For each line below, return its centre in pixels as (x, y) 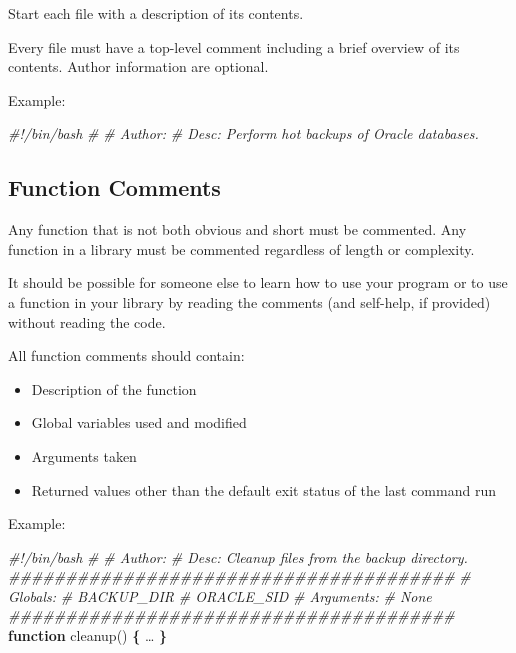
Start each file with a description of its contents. (156, 13)
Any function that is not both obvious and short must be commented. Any (237, 229)
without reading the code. (87, 321)
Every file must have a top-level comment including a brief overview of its (234, 46)
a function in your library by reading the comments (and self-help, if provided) (249, 301)
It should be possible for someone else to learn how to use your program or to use (258, 282)
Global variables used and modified (139, 422)
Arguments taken (84, 455)
